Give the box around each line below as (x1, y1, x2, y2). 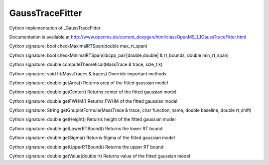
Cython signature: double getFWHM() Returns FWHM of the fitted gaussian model (9, 98, 178, 104)
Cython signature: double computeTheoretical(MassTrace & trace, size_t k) (9, 61, 163, 67)
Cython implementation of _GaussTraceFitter (9, 25, 101, 31)
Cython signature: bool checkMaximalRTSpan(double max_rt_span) (9, 43, 148, 49)
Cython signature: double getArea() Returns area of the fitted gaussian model (9, 80, 168, 86)
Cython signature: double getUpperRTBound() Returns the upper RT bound (9, 144, 164, 150)
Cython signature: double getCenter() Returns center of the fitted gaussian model (9, 89, 177, 95)
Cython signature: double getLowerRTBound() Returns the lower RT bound (9, 125, 163, 132)
